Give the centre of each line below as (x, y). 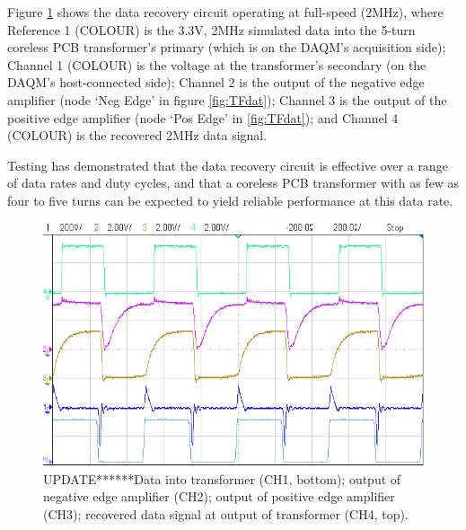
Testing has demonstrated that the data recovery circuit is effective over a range (228, 165)
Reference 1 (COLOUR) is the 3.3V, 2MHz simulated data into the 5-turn (211, 29)
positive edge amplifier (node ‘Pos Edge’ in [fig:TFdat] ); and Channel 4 (203, 117)
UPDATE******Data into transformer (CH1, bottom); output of (222, 478)
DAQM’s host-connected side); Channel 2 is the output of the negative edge (216, 82)
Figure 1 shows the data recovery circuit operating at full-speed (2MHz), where (225, 12)
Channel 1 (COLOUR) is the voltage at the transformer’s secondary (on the (217, 64)
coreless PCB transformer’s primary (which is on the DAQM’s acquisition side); (227, 47)
